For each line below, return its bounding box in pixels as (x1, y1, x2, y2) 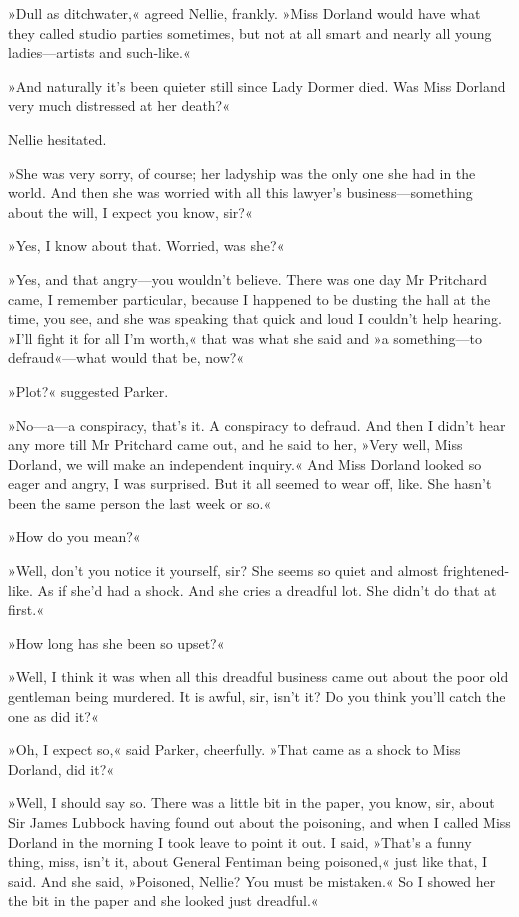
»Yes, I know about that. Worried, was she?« (8, 235, 285, 256)
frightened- (442, 560, 510, 581)
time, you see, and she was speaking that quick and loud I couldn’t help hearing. (8, 308, 502, 329)
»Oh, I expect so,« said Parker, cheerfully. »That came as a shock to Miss (8, 739, 461, 760)
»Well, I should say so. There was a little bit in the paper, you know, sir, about (8, 792, 495, 813)
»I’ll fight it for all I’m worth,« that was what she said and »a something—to (8, 327, 483, 348)
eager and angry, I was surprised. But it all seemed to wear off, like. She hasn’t (8, 473, 492, 494)
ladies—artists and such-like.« (8, 42, 191, 63)
